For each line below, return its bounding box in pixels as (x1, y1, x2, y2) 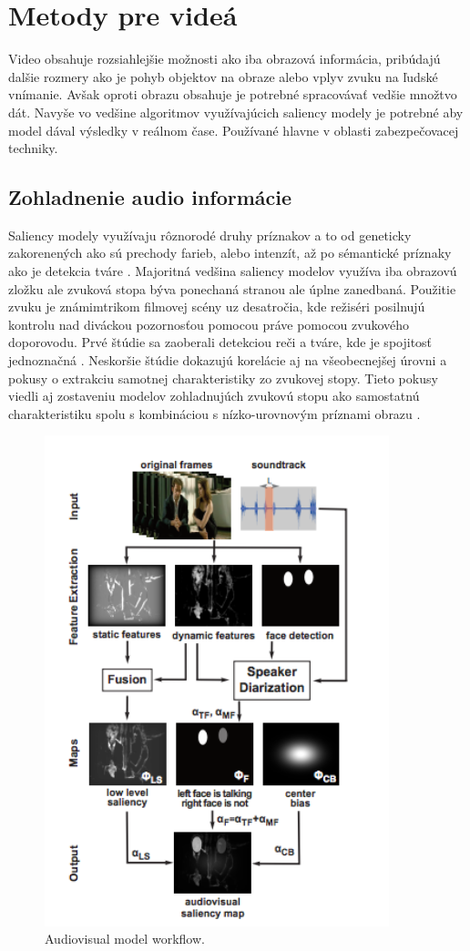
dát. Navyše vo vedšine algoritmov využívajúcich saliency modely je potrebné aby (8, 102, 464, 121)
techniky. (8, 138, 58, 158)
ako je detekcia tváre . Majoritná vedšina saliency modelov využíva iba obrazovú (8, 261, 457, 281)
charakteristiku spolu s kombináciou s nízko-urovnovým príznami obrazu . (8, 404, 421, 423)
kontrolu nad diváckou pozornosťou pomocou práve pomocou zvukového (8, 314, 410, 333)
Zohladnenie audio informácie (8, 183, 292, 211)
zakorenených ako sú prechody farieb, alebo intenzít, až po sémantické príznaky (8, 243, 452, 262)
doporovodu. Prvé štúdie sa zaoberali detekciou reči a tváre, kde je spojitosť (8, 332, 433, 352)
